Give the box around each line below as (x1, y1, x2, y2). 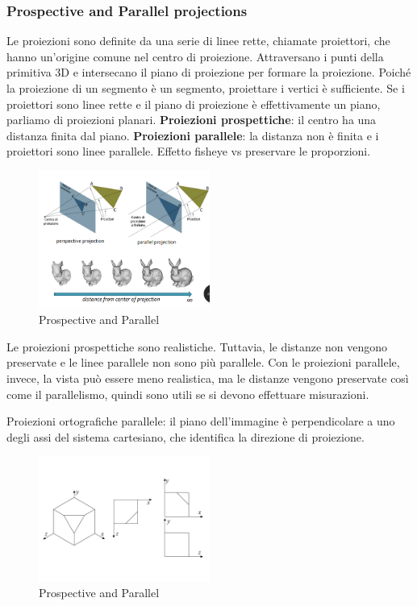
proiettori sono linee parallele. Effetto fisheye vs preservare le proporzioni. (6, 143, 371, 160)
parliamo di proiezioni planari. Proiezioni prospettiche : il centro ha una (6, 111, 377, 128)
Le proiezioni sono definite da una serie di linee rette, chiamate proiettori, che (6, 32, 390, 49)
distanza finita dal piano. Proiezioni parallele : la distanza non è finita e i (6, 127, 379, 143)
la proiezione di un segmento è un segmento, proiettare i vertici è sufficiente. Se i (6, 80, 405, 96)
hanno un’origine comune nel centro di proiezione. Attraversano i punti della (6, 48, 384, 64)
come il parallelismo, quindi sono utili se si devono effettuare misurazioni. (6, 385, 369, 402)
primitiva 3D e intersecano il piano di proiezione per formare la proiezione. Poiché (6, 64, 411, 81)
